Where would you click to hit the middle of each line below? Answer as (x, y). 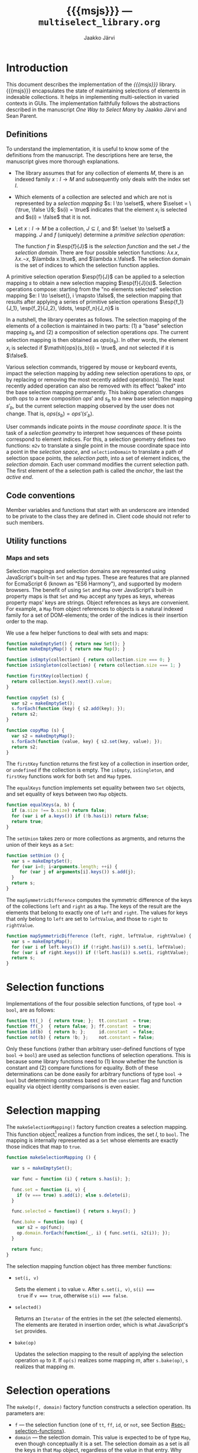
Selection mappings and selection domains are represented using (86, 571)
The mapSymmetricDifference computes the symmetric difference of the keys (99, 900)
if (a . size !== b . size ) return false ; (59, 811)
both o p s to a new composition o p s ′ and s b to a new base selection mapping (99, 399)
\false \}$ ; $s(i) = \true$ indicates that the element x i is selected (109, 210)
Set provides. (31, 1331)
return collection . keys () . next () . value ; (62, 681)
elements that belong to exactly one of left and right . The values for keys (97, 912)
